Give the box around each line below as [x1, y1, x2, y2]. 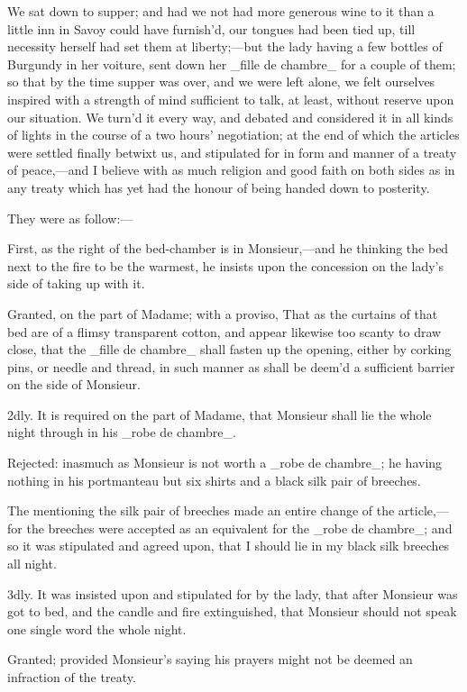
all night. [7, 554, 57, 573]
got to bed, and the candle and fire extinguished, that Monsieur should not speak [7, 602, 457, 621]
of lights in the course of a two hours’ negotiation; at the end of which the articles [7, 125, 460, 144]
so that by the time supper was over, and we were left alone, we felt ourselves [7, 72, 435, 91]
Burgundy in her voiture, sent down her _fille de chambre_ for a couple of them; [7, 54, 456, 73]
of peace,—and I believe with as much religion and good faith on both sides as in [7, 160, 455, 179]
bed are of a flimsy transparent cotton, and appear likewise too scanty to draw [7, 322, 442, 341]
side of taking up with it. [7, 274, 145, 293]
